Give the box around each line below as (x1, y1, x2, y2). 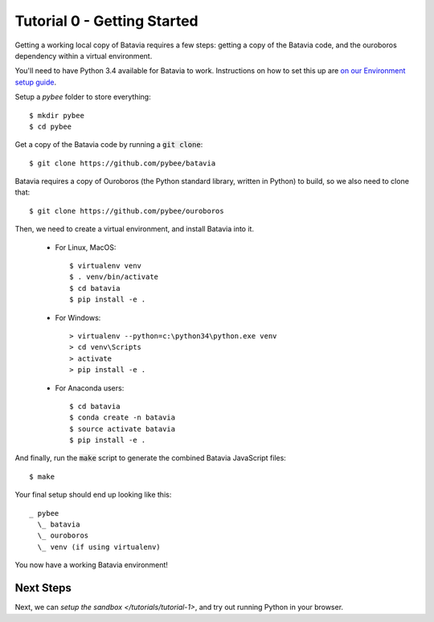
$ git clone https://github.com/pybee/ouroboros (29, 206, 224, 215)
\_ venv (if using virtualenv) (37, 542, 161, 551)
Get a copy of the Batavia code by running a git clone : (14, 140, 203, 149)
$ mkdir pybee (29, 111, 84, 120)
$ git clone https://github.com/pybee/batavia (29, 158, 216, 168)
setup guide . (14, 77, 56, 87)
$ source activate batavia (69, 424, 176, 433)
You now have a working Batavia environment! (14, 560, 169, 570)
